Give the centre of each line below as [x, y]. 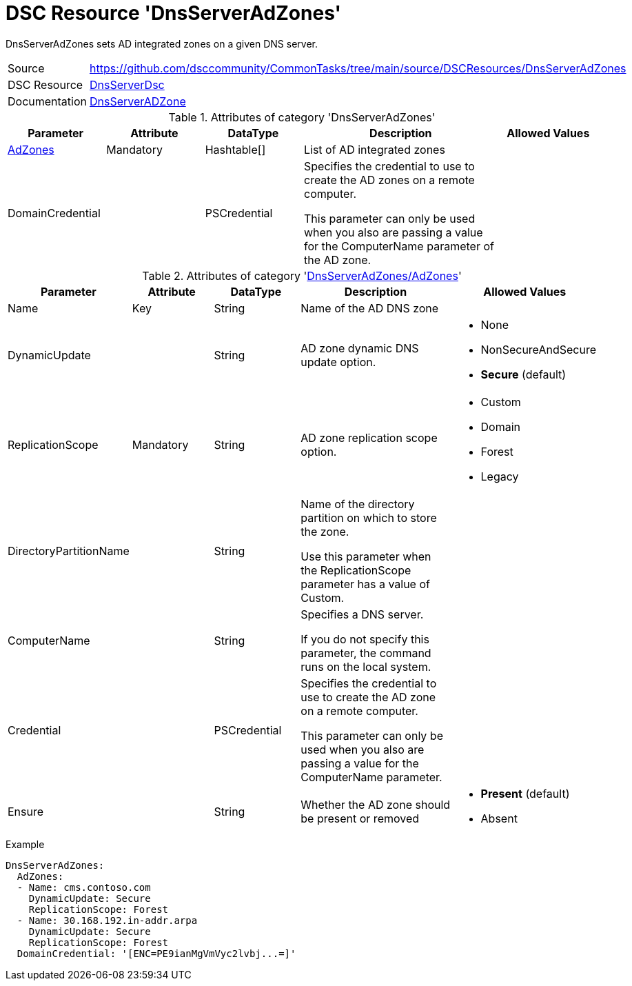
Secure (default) [523, 374]
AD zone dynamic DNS [360, 348]
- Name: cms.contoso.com [84, 887]
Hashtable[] [235, 149]
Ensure [26, 811]
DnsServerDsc [127, 84]
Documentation [47, 101]
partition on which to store [369, 517]
